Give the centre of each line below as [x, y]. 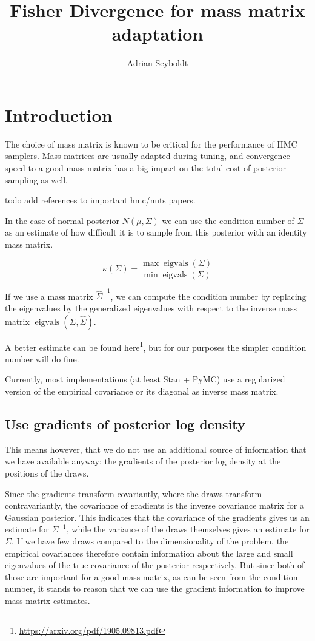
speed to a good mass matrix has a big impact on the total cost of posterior [146, 168]
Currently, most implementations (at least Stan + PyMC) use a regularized [145, 379]
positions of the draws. [47, 473]
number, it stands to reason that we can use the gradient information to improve [155, 588]
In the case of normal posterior [62, 220]
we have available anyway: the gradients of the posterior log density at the [143, 461]
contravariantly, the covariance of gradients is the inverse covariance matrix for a [155, 505]
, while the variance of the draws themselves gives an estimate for [188, 529]
